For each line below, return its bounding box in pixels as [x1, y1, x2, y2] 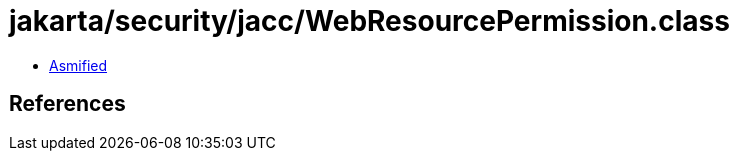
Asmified [49, 56, 108, 74]
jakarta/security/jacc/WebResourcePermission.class [9, 4, 730, 38]
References [9, 91, 126, 117]
